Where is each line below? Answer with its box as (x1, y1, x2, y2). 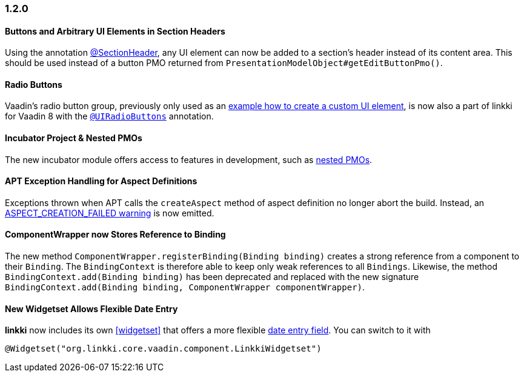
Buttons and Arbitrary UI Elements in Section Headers (5, 25, 225, 36)
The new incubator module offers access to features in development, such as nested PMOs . (5, 154, 373, 165)
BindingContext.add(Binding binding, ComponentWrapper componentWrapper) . (5, 282, 365, 293)
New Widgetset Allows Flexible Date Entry (5, 303, 178, 314)
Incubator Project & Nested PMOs (5, 133, 142, 144)
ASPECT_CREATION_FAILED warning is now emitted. (5, 207, 214, 218)
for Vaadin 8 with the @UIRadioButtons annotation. (5, 111, 214, 122)
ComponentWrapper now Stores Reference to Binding (5, 229, 226, 240)
